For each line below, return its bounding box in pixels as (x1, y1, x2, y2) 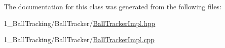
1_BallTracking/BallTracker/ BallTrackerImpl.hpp (4, 18, 155, 28)
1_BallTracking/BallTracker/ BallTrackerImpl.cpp (4, 34, 154, 45)
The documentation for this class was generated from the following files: (4, 1, 222, 11)
